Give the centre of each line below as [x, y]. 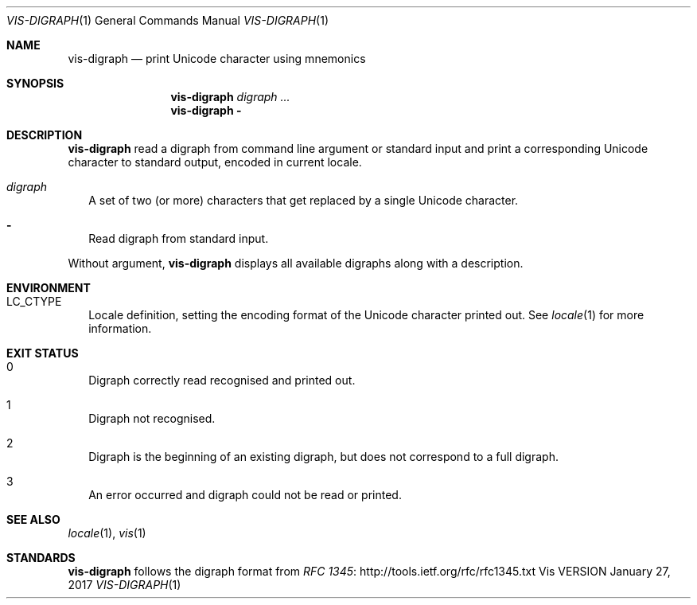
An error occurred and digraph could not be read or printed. [245, 495]
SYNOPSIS [35, 83]
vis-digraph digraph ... [230, 97]
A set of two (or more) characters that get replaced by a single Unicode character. [304, 200]
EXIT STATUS [43, 353]
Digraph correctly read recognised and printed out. [222, 380]
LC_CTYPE [34, 301]
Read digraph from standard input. [179, 238]
